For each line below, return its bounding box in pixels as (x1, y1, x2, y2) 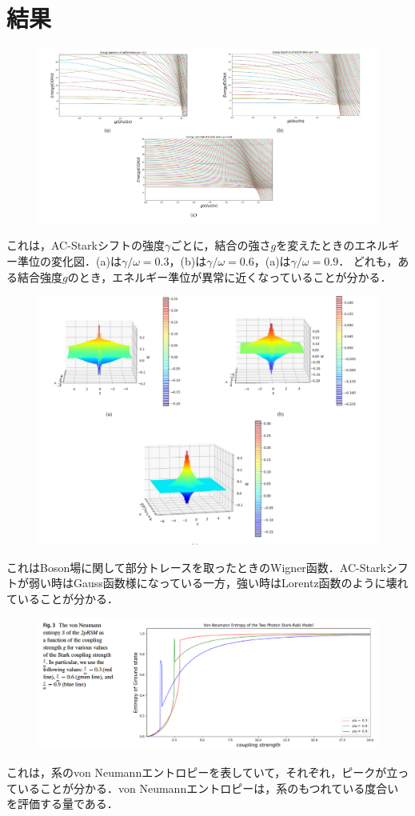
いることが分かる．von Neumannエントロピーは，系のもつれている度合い (17, 779, 399, 796)
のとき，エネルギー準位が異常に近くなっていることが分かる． (67, 268, 392, 285)
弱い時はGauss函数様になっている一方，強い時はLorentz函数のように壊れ (28, 574, 409, 591)
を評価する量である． (6, 795, 118, 812)
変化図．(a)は (50, 252, 122, 269)
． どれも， (338, 252, 398, 269)
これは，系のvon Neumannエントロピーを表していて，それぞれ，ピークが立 (6, 764, 398, 781)
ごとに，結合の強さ (170, 237, 271, 254)
